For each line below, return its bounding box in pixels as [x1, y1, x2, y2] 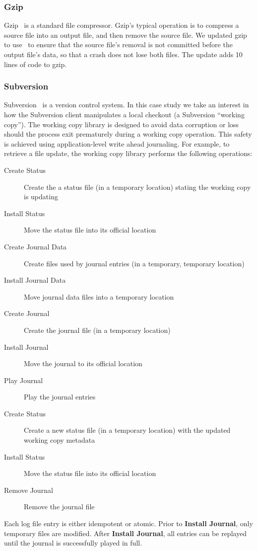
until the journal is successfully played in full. [4, 538, 142, 548]
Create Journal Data [4, 241, 67, 251]
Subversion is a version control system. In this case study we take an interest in [4, 99, 249, 110]
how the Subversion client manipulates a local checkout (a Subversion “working [4, 109, 245, 119]
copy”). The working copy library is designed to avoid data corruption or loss [4, 119, 239, 129]
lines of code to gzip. [4, 59, 67, 69]
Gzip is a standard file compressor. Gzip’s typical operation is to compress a [4, 20, 239, 30]
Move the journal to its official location [24, 358, 142, 369]
